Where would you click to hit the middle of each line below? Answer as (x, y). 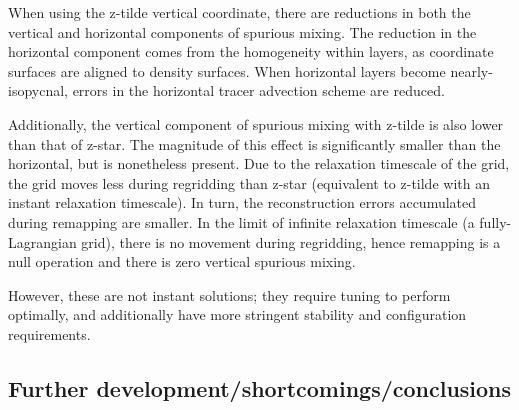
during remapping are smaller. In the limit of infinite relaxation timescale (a (241, 221)
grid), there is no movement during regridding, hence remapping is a (291, 241)
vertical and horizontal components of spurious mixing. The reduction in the (242, 31)
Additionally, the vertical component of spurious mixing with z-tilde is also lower (256, 123)
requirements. (49, 333)
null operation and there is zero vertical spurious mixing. (182, 261)
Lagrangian (42, 241)
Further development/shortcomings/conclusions (260, 387)
